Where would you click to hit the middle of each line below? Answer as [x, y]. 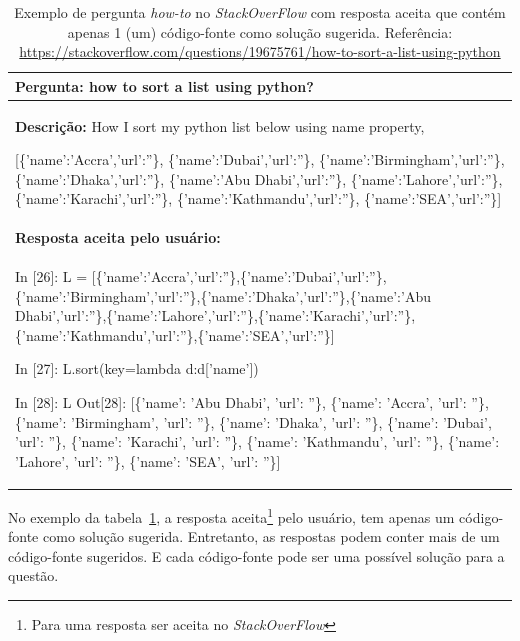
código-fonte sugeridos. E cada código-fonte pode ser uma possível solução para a [256, 555]
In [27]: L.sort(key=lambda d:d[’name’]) [137, 368]
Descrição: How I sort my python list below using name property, [220, 125]
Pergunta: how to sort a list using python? [164, 85]
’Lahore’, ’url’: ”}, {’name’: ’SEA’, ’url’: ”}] [148, 460]
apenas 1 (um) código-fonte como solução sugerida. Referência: [260, 31]
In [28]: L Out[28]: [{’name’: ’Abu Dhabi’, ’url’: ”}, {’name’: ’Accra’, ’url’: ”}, [252, 402]
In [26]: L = [51, 276]
